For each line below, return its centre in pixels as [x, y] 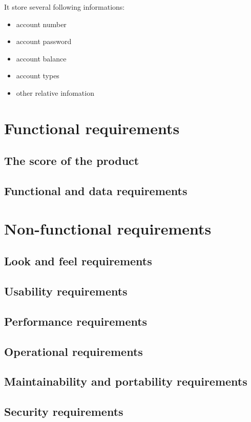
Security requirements [64, 412]
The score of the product [72, 161]
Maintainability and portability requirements [126, 381]
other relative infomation [55, 92]
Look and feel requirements [78, 261]
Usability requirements [66, 291]
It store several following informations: [65, 7]
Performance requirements [76, 321]
